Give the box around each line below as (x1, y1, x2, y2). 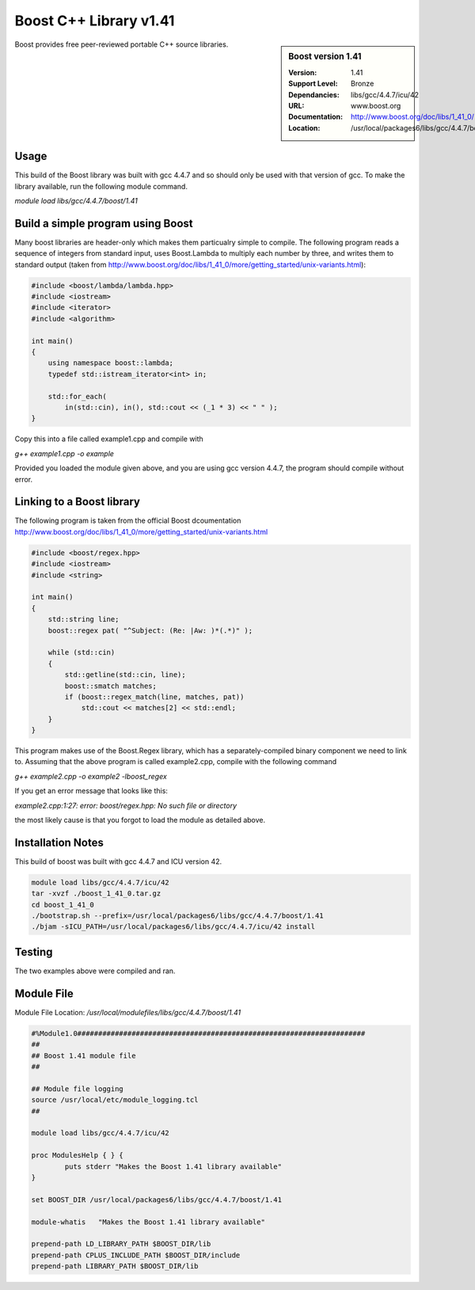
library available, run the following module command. (14, 181, 188, 191)
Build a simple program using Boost (14, 216, 193, 230)
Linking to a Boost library (14, 495, 141, 508)
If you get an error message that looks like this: (14, 786, 168, 796)
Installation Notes (14, 835, 104, 849)
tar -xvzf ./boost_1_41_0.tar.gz (31, 889, 161, 898)
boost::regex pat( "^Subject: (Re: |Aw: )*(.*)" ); (47, 626, 253, 635)
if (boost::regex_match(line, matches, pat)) (64, 692, 245, 701)
